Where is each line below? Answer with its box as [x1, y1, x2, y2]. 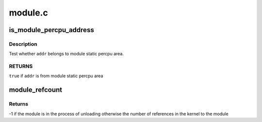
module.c [9, 7, 48, 18]
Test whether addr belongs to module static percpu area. [9, 51, 124, 57]
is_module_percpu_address [9, 26, 94, 34]
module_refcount [9, 86, 63, 94]
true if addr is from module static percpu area [9, 73, 103, 79]
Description [9, 40, 37, 47]
